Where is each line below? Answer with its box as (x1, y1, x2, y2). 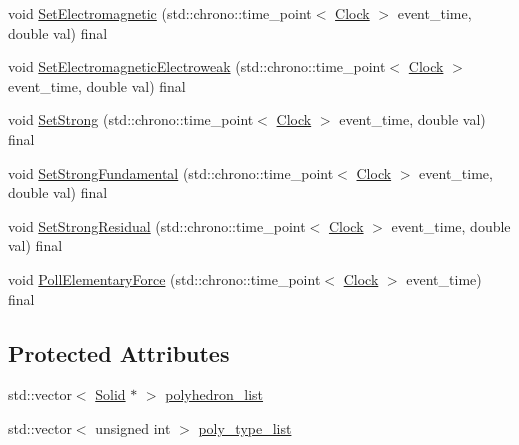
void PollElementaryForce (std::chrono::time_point (8, 268, 321, 289)
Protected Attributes (8, 337, 230, 368)
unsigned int (95, 417, 171, 438)
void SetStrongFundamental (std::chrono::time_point (8, 162, 334, 183)
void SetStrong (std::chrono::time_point (8, 109, 254, 130)
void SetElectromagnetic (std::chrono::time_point (8, 3, 312, 23)
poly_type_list (198, 417, 292, 438)
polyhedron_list (165, 384, 264, 405)
